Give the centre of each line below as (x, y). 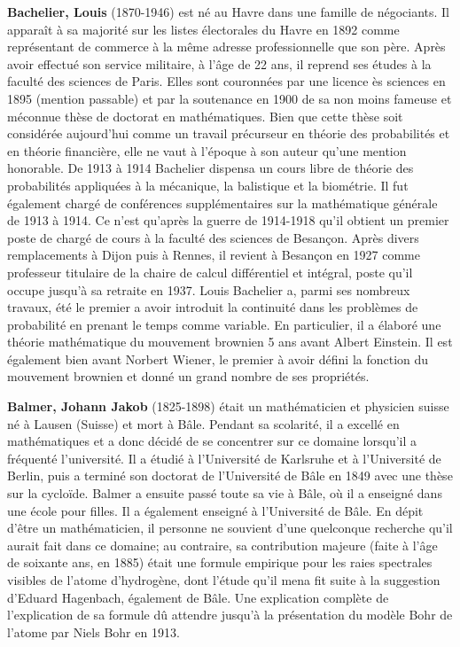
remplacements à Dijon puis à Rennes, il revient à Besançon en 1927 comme (214, 255)
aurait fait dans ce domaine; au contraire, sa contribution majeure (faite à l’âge (222, 545)
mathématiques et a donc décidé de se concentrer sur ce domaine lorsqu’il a (212, 441)
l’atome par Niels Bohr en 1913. (94, 631)
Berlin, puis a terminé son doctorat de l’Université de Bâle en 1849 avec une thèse (230, 476)
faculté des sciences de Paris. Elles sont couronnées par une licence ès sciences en (226, 81)
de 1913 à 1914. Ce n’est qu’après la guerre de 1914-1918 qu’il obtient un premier (228, 220)
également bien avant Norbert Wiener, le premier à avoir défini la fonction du (218, 359)
